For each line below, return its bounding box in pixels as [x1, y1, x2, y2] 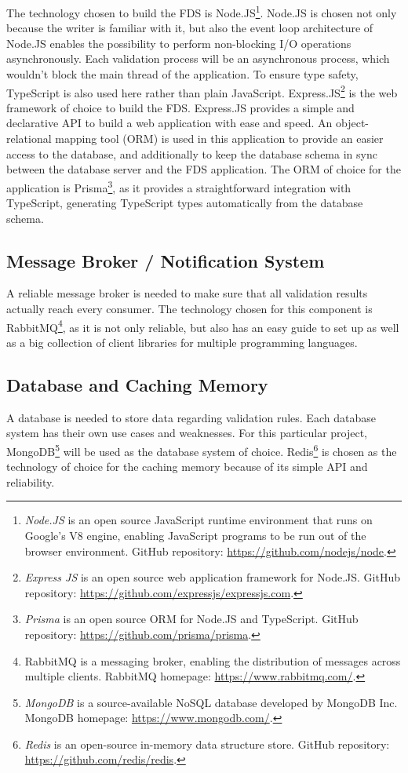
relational [6, 130, 52, 147]
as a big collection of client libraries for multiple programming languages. [6, 334, 358, 350]
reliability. [6, 473, 55, 490]
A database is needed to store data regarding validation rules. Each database [6, 409, 376, 425]
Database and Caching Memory [6, 372, 268, 396]
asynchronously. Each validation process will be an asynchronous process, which [6, 50, 390, 67]
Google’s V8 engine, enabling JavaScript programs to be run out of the [24, 527, 366, 543]
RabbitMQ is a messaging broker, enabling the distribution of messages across [24, 652, 401, 669]
